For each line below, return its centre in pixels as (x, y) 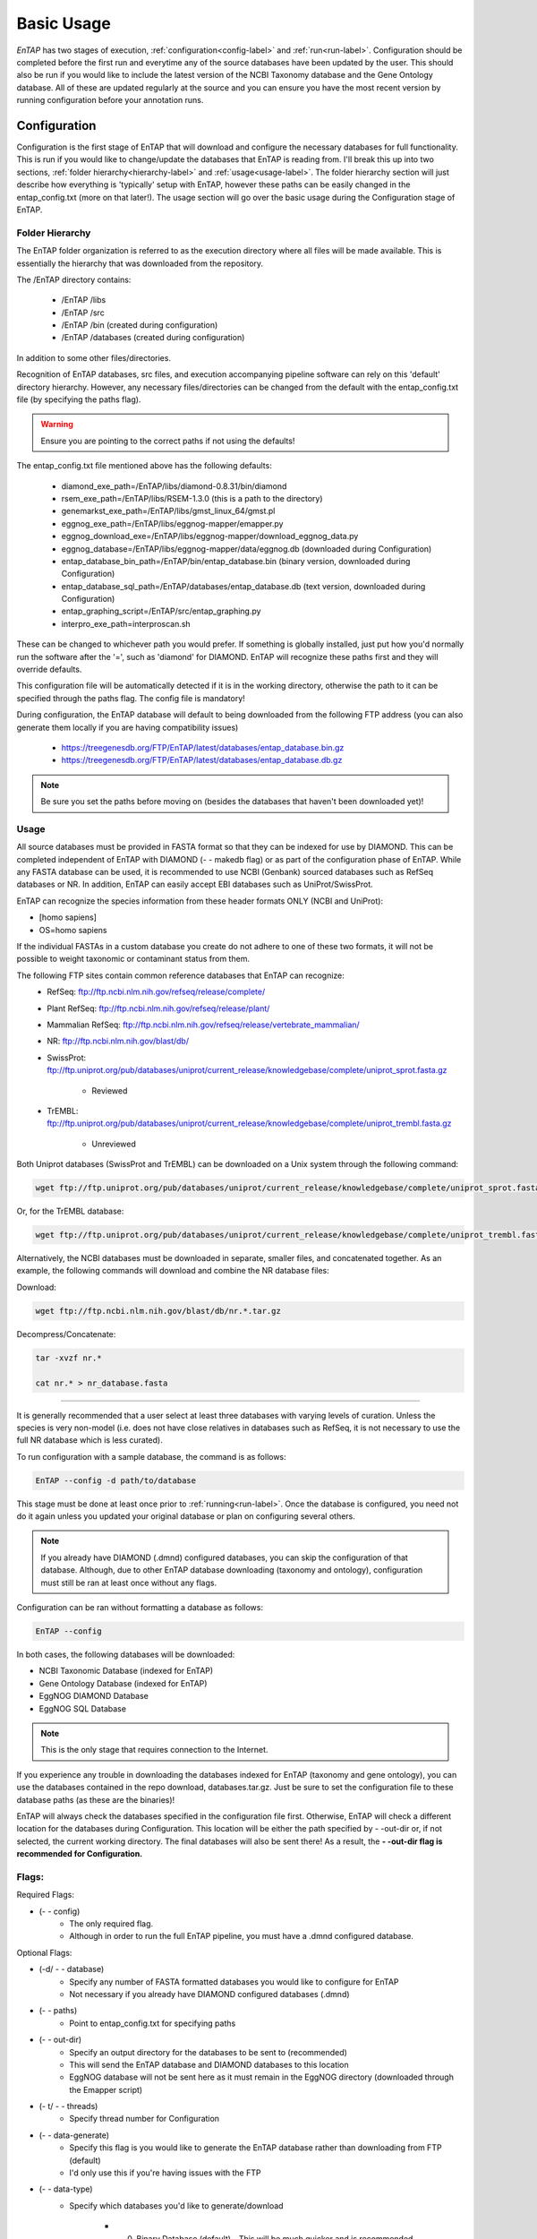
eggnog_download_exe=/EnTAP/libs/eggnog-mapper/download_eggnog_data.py (210, 536)
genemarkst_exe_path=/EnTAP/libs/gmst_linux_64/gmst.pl (168, 511)
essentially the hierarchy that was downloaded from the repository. (140, 263)
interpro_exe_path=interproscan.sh (126, 623)
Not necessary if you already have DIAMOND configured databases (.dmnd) (209, 1994)
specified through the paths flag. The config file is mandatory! (131, 698)
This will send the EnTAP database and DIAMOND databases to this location (209, 2064)
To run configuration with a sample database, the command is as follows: (151, 1456)
